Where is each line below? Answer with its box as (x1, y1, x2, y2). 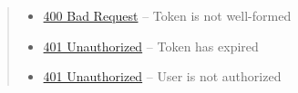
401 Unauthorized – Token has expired (43, 36, 259, 55)
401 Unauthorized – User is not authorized (43, 67, 282, 86)
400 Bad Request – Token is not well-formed (43, 6, 292, 24)
